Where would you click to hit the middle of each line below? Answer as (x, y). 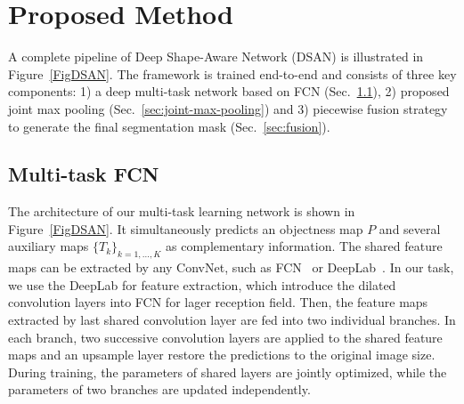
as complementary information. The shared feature (304, 246)
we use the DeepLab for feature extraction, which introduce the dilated (202, 284)
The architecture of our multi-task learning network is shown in (182, 211)
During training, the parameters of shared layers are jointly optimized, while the (228, 372)
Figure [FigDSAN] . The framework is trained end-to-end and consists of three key (232, 73)
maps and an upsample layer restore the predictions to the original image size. (222, 355)
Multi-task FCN (84, 174)
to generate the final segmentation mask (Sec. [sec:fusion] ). (169, 126)
